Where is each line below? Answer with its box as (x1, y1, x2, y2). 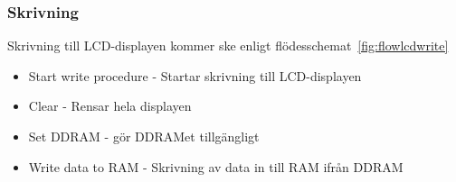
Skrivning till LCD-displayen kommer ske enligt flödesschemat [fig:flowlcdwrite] (7, 36, 449, 55)
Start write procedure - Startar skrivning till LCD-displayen (28, 66, 362, 85)
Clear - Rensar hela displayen (28, 96, 192, 115)
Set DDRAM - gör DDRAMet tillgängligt (28, 127, 260, 145)
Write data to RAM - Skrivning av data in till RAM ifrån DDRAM (28, 157, 404, 176)
